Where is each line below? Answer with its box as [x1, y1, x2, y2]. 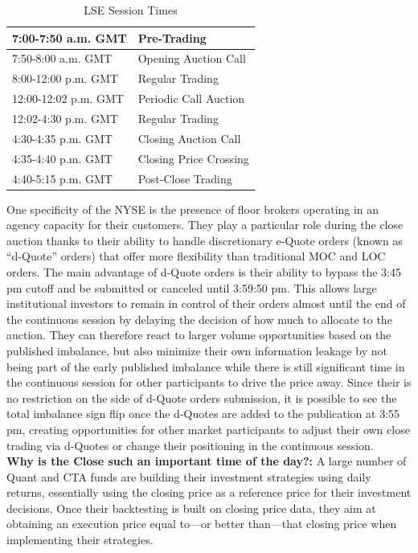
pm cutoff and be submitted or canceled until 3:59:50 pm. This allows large [6, 279, 377, 296]
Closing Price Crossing [137, 150, 249, 166]
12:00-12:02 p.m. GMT [12, 90, 124, 107]
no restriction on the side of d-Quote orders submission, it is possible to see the [6, 389, 397, 406]
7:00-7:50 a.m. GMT [12, 29, 127, 46]
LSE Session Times [84, 2, 178, 18]
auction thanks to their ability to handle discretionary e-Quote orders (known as [6, 231, 403, 248]
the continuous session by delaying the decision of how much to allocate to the [6, 310, 392, 327]
